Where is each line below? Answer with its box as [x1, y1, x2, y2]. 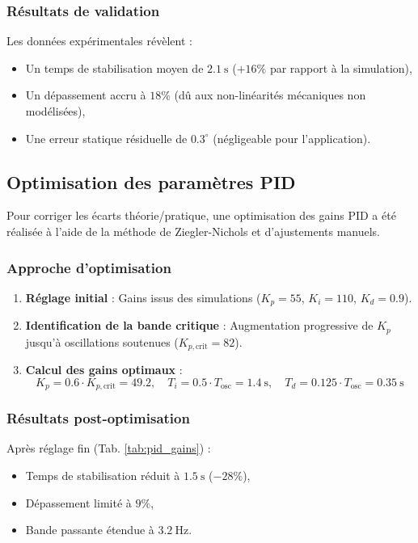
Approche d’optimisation [6, 257, 171, 277]
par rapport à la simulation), [269, 59, 412, 76]
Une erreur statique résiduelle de [25, 129, 188, 146]
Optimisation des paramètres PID [6, 169, 296, 194]
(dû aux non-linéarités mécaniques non [174, 86, 366, 103]
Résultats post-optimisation [6, 408, 190, 428]
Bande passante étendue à [25, 521, 154, 538]
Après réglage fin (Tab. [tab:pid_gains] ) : [6, 440, 211, 457]
